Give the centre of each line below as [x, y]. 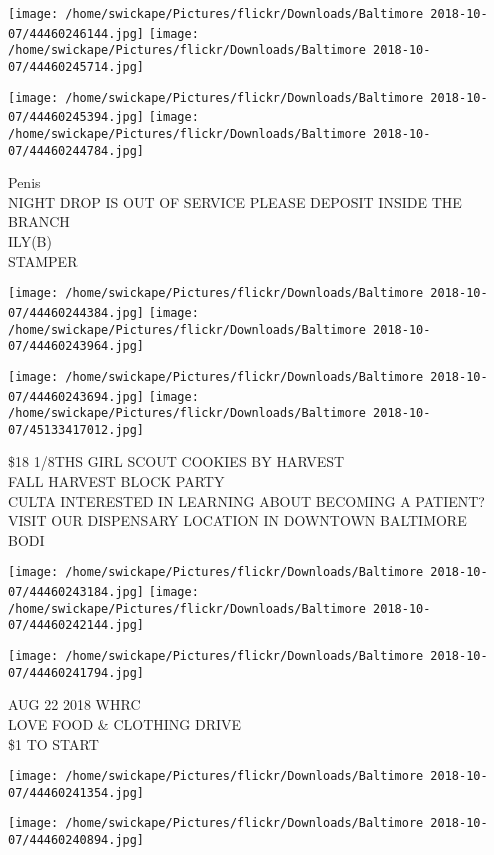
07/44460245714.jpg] [76, 66]
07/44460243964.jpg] [76, 346]
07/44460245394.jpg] [76, 117]
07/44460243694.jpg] [76, 396]
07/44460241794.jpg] [76, 672]
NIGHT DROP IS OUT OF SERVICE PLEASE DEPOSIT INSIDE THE [235, 201]
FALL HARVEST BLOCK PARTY [116, 481]
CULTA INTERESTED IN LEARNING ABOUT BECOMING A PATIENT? [246, 500]
